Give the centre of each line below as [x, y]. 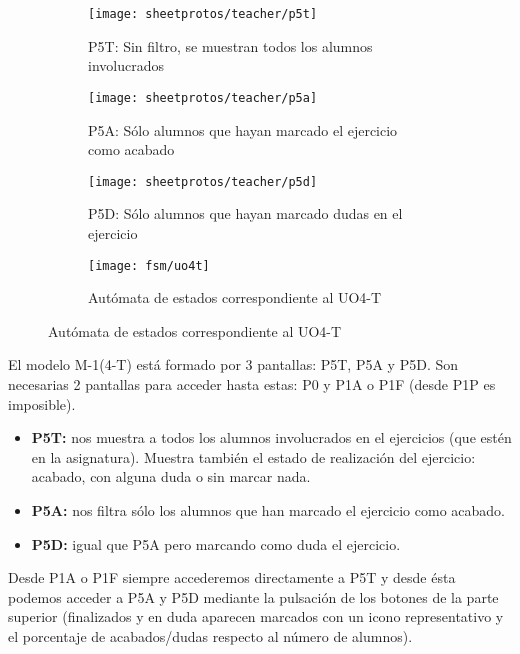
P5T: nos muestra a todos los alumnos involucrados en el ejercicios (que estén [271, 437]
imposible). [42, 403]
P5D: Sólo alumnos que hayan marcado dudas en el [245, 213]
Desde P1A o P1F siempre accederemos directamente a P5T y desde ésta [232, 577]
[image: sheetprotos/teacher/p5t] [203, 14]
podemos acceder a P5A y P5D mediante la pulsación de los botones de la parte [253, 596]
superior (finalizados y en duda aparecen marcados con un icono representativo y [256, 616]
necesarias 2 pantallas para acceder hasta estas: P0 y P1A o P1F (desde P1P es [252, 383]
